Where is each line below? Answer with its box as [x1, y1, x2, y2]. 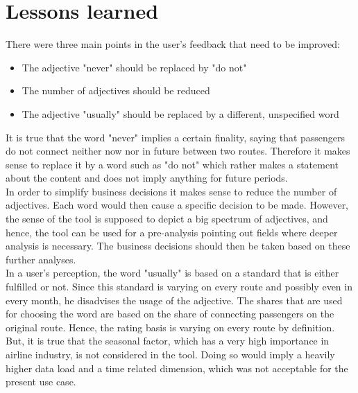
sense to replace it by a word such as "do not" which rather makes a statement [6, 157, 339, 171]
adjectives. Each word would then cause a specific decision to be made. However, [6, 198, 349, 212]
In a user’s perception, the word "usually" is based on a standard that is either [6, 265, 339, 280]
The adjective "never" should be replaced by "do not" [22, 60, 247, 74]
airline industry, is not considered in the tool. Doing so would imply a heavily [6, 347, 335, 361]
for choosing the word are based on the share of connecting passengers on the [6, 306, 334, 321]
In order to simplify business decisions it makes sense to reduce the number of [6, 184, 337, 198]
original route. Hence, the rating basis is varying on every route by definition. [6, 320, 335, 334]
